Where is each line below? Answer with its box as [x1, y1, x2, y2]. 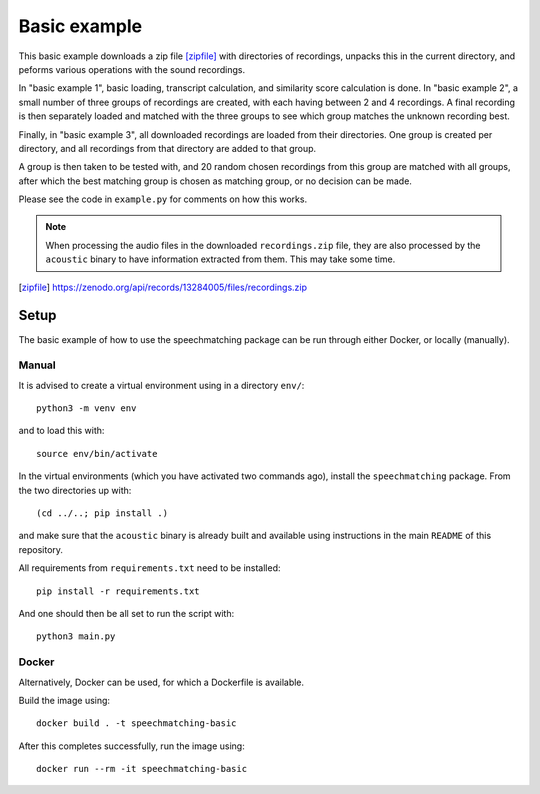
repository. [18, 543, 64, 555]
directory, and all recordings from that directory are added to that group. [18, 142, 317, 154]
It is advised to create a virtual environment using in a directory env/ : [18, 379, 305, 391]
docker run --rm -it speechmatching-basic [36, 763, 248, 775]
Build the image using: [18, 694, 110, 706]
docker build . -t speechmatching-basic [36, 718, 237, 729]
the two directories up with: [18, 484, 132, 496]
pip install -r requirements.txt [36, 585, 200, 597]
